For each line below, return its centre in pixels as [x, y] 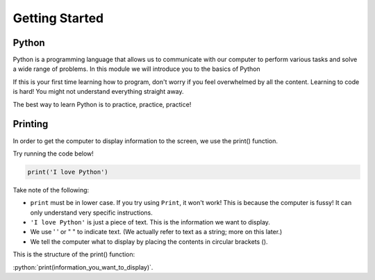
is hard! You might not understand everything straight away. [98, 92]
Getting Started [58, 18]
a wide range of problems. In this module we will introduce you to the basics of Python [136, 69]
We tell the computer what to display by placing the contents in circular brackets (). [149, 241]
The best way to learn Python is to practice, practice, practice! [102, 104]
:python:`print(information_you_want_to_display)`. [83, 267]
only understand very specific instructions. [91, 213]
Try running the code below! [53, 154]
